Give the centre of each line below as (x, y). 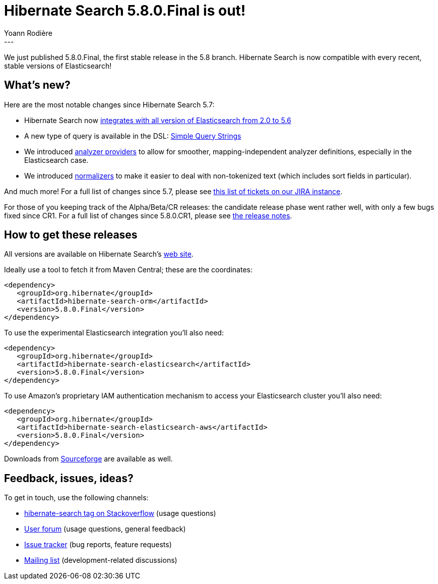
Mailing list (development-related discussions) (101, 560)
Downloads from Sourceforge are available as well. (88, 459)
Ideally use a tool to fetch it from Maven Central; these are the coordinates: (128, 270)
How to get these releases (71, 235)
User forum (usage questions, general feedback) (105, 529)
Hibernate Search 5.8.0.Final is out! (125, 11)
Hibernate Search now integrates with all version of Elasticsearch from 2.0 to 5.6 (158, 120)
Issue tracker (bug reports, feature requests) (98, 545)
